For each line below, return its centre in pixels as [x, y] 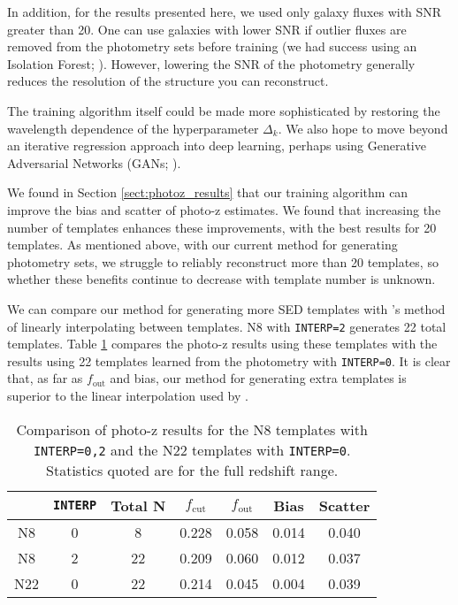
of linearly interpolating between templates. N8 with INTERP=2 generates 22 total [227, 326]
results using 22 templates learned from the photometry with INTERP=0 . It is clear [229, 360]
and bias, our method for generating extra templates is [258, 378]
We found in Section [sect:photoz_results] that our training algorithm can [208, 192]
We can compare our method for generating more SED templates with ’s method [226, 308]
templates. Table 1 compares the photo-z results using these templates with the [222, 344]
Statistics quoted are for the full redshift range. [192, 470]
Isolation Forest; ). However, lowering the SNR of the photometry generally [211, 63]
